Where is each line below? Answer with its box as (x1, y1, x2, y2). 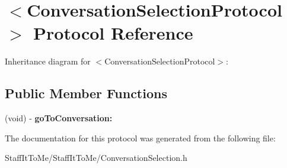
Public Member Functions (5, 84, 167, 102)
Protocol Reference (33, 21, 193, 45)
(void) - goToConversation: (5, 112, 113, 124)
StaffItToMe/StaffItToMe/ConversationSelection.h (5, 151, 187, 164)
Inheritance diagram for (5, 55, 91, 67)
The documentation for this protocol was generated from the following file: (5, 131, 276, 144)
